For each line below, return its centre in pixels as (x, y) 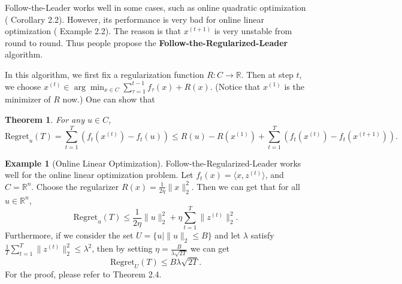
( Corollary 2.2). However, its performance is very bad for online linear (134, 19)
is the (294, 86)
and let (228, 235)
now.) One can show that (109, 99)
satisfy (262, 235)
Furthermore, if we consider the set (69, 235)
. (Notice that (235, 86)
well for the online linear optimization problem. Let (99, 175)
